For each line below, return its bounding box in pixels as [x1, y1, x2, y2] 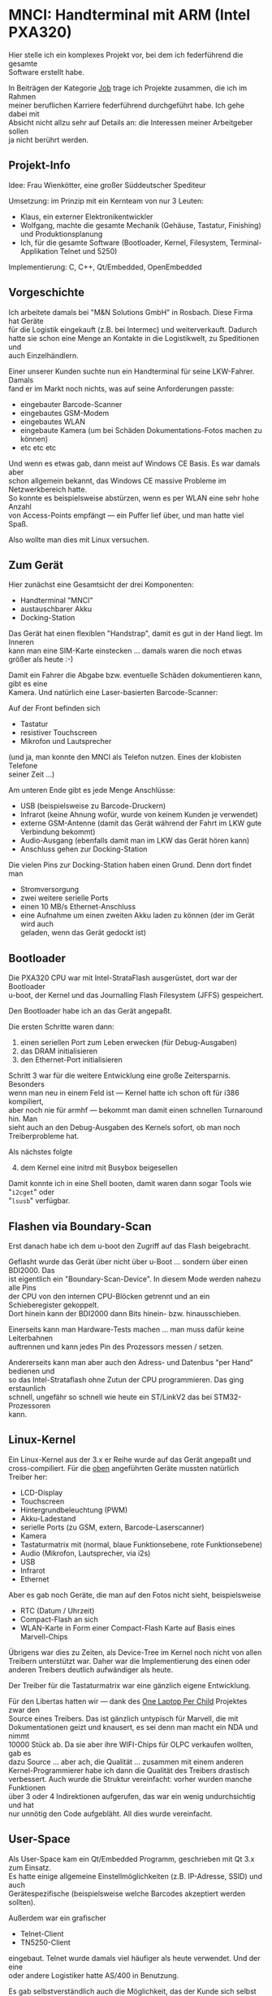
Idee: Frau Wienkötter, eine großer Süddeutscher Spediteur [8, 180, 206, 190]
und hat [8, 1800, 34, 1810]
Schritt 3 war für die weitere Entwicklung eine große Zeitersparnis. [8, 1070, 231, 1080]
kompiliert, [8, 1096, 45, 1106]
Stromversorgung [19, 885, 80, 895]
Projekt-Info [8, 159, 71, 173]
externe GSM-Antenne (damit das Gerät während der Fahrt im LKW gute [19, 818, 262, 828]
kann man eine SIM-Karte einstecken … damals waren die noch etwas [8, 646, 242, 656]
